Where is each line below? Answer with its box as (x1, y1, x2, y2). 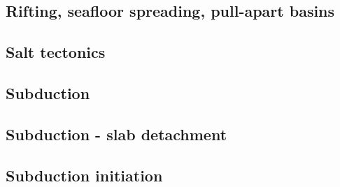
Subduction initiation (6, 164, 163, 186)
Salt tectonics (6, 41, 106, 63)
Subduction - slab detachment (6, 123, 227, 144)
